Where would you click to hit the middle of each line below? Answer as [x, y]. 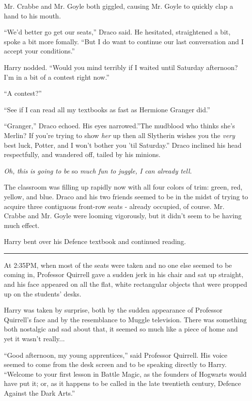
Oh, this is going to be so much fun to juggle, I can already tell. [98, 170]
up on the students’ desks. [43, 293]
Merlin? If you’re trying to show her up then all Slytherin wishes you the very [119, 135]
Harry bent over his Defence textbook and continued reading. [95, 241]
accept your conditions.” [39, 51]
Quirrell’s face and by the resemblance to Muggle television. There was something [126, 319]
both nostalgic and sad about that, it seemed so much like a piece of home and [121, 329]
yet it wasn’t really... [34, 339]
